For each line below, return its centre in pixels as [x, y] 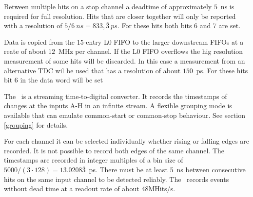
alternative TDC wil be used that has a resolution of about [92, 70]
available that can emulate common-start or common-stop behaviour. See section [125, 115]
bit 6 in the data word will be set [54, 80]
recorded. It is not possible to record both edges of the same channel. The [114, 150]
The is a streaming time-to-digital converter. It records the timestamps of [116, 96]
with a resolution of [33, 25]
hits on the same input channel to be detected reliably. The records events [117, 179]
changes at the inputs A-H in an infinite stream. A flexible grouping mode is [118, 106]
